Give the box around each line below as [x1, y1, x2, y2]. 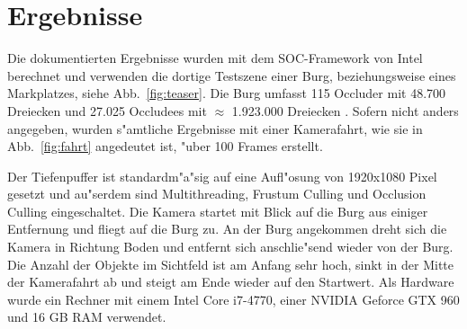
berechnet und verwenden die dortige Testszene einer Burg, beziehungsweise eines [7, 66, 456, 84]
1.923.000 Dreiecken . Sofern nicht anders [231, 101, 459, 120]
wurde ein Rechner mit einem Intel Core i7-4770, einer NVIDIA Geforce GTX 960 [7, 289, 460, 308]
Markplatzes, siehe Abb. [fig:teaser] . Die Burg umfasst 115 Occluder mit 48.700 [7, 84, 446, 102]
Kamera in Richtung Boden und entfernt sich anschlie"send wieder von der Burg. [7, 237, 454, 256]
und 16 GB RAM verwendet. [7, 307, 166, 326]
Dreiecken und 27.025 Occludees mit [7, 101, 207, 120]
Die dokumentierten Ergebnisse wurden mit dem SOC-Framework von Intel [7, 49, 423, 67]
